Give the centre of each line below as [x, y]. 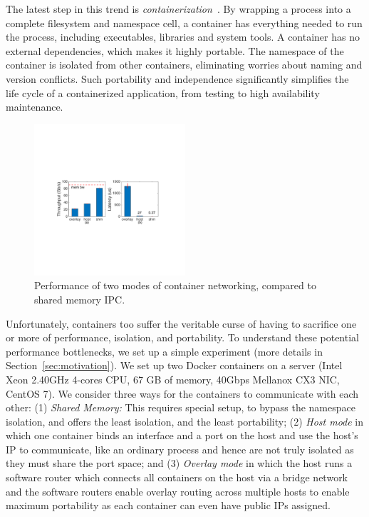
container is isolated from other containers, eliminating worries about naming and [184, 65]
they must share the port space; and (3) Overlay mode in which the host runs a [179, 463]
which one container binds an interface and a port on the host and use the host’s [182, 435]
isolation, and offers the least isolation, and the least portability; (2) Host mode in [185, 421]
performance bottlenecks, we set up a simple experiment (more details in [164, 351]
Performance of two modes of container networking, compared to [175, 285]
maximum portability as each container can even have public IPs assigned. [168, 505]
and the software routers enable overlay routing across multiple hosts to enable [178, 491]
